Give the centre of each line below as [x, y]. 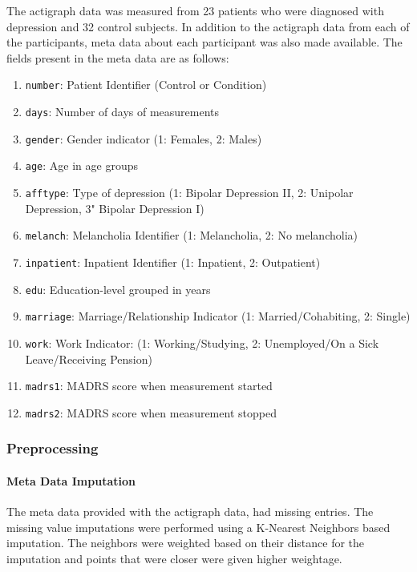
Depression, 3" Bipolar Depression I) [115, 208]
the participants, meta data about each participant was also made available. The [204, 42]
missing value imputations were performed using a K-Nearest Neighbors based [198, 527]
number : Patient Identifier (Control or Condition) [146, 85]
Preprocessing [53, 448]
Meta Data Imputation [71, 480]
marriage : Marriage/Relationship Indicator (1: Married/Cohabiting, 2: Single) [218, 316]
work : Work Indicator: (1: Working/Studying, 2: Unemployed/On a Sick [202, 342]
